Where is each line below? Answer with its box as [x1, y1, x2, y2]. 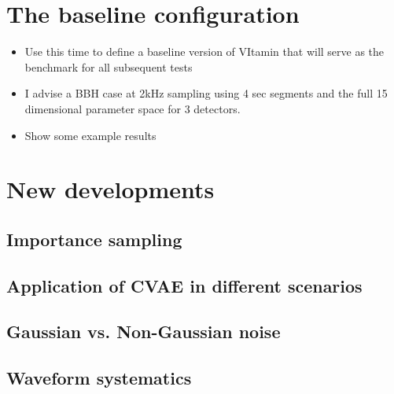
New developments [6, 173, 215, 205]
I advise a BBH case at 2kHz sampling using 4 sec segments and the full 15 [24, 85, 388, 101]
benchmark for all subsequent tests [24, 58, 193, 75]
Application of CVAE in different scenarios [6, 273, 363, 297]
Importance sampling [6, 226, 182, 251]
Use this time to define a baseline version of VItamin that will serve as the [24, 43, 385, 60]
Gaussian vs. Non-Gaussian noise [6, 319, 281, 344]
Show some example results [24, 127, 156, 143]
